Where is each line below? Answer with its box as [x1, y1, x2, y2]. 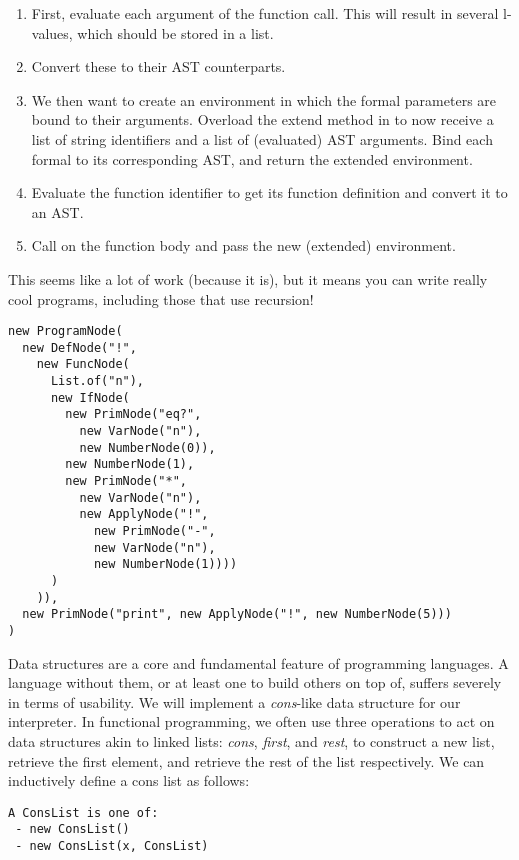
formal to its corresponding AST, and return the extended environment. [31, 148, 473, 169]
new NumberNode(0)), [79, 440, 216, 455]
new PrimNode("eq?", [65, 407, 202, 422]
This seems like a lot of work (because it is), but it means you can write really [8, 268, 488, 289]
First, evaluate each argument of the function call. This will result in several [31, 3, 499, 23]
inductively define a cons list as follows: [8, 770, 250, 791]
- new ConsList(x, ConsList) [15, 839, 209, 854]
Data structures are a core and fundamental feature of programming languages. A [8, 652, 509, 673]
